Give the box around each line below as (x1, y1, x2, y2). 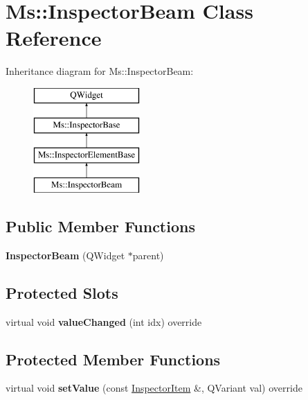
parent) (132, 247, 164, 262)
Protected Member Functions (6, 348, 221, 369)
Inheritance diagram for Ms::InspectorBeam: (6, 64, 194, 78)
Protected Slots (6, 281, 118, 303)
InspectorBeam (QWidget (6, 247, 125, 262)
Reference (6, 24, 102, 52)
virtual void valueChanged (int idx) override (6, 314, 202, 329)
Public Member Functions (6, 216, 195, 237)
